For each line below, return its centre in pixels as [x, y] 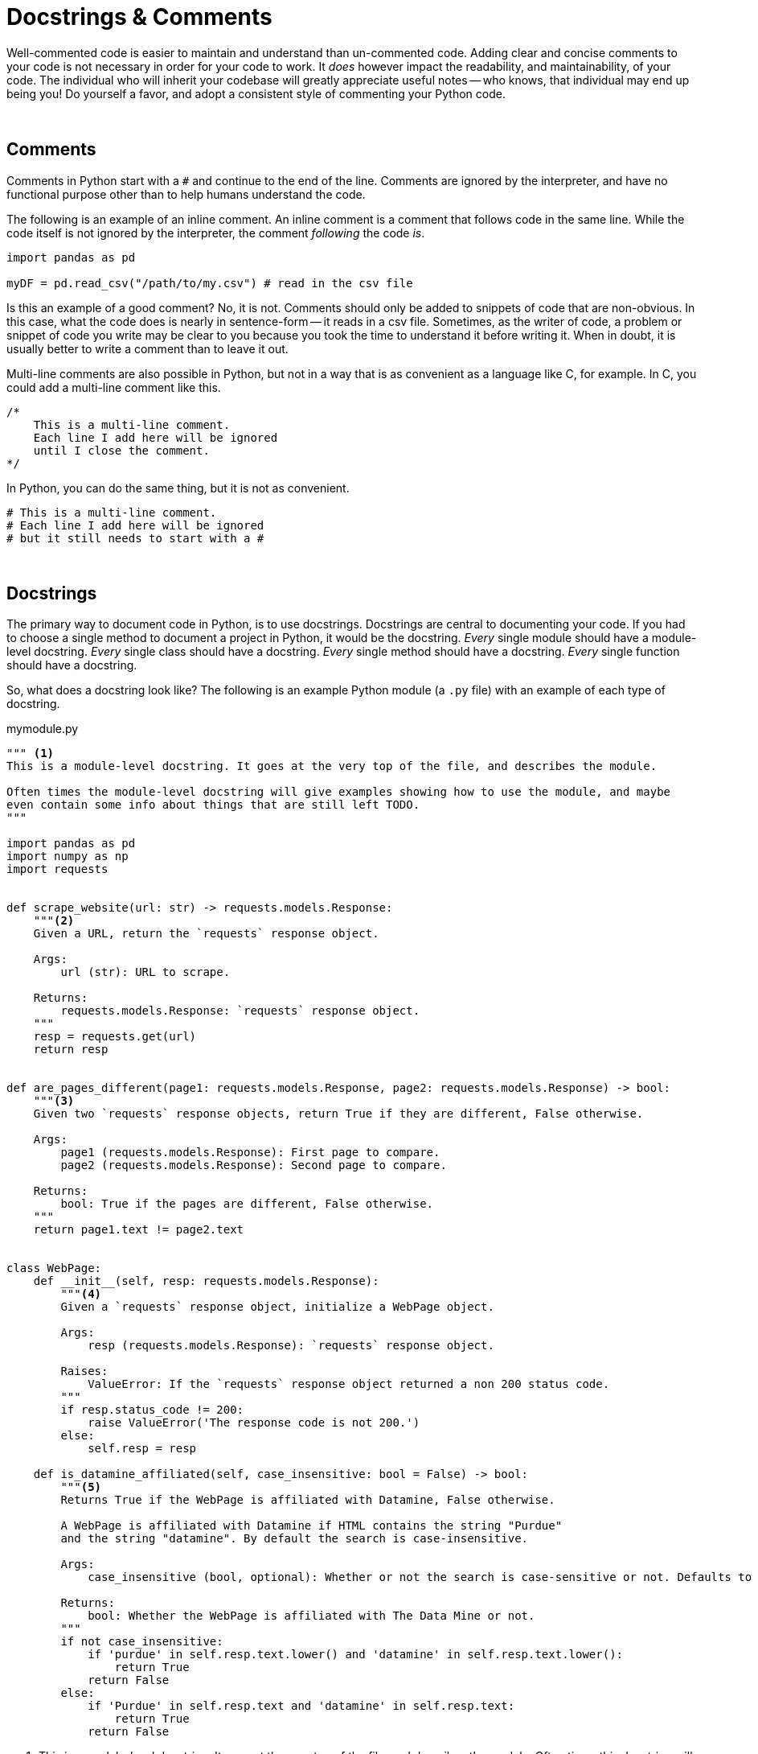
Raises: [84, 1371]
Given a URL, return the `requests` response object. [206, 934]
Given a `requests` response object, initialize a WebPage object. [277, 1307]
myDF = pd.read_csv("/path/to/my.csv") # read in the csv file [210, 283]
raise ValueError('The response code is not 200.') [254, 1423]
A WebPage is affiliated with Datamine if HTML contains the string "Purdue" [311, 1526]
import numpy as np [68, 856]
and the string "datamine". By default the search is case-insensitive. [295, 1539]
